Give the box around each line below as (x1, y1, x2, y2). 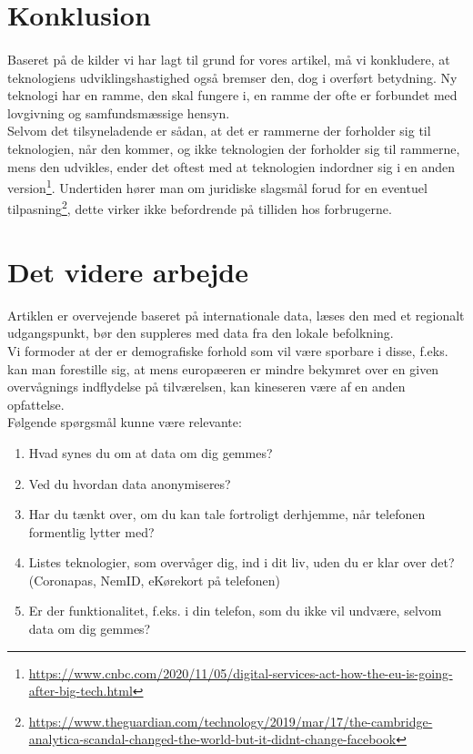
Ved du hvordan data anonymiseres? (28, 474, 231, 493)
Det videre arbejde (7, 252, 248, 290)
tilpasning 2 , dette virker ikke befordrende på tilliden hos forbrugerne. (7, 197, 392, 219)
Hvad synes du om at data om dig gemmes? (28, 443, 273, 462)
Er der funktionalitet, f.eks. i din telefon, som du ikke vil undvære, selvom (28, 601, 442, 620)
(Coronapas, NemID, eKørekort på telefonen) (28, 570, 280, 589)
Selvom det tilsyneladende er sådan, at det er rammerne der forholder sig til (7, 121, 431, 140)
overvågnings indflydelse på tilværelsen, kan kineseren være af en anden (7, 377, 406, 396)
